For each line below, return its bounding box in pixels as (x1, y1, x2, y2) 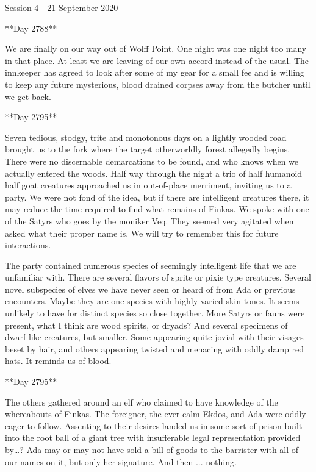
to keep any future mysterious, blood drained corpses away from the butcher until (5, 77, 311, 90)
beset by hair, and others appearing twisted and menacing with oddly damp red (5, 342, 304, 355)
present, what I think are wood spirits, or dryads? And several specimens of (5, 318, 288, 331)
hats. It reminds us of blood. (5, 354, 112, 367)
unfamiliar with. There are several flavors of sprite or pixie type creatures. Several (5, 271, 311, 284)
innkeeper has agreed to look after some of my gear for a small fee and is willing (5, 66, 304, 79)
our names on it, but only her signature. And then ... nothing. (5, 455, 237, 468)
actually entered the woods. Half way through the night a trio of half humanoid (5, 166, 303, 179)
